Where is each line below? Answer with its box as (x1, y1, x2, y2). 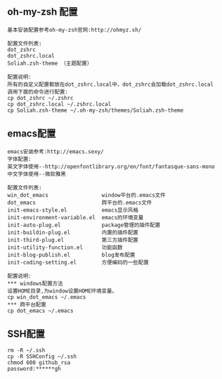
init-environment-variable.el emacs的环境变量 (7, 214, 144, 221)
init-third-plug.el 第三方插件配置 (7, 236, 138, 243)
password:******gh (7, 366, 61, 373)
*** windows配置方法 (7, 280, 63, 287)
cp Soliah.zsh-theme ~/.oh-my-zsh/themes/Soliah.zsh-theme (7, 107, 184, 114)
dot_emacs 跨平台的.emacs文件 (7, 199, 152, 206)
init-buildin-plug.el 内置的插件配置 (7, 229, 138, 236)
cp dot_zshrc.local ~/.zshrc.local (7, 101, 112, 108)
